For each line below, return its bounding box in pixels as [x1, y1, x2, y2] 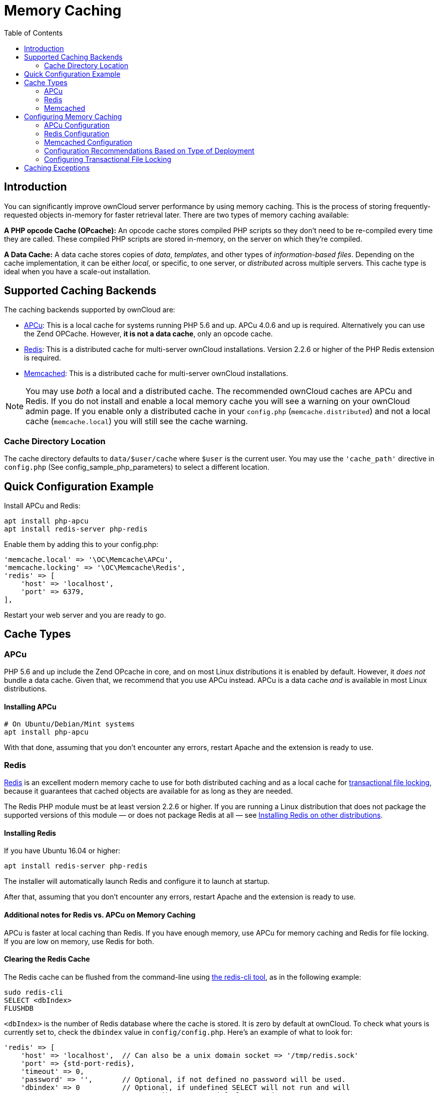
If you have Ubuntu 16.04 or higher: [4, 846, 121, 855]
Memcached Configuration [44, 137, 133, 146]
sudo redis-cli [4, 988, 64, 996]
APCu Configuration [44, 120, 110, 129]
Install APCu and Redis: [4, 501, 81, 510]
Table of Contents [4, 28, 63, 37]
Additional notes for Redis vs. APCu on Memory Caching [4, 910, 196, 920]
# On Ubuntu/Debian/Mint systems [4, 720, 135, 728]
